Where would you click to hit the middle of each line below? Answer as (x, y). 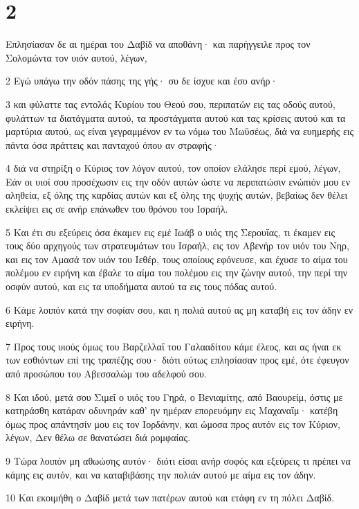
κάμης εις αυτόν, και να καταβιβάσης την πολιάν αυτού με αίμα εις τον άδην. (161, 474)
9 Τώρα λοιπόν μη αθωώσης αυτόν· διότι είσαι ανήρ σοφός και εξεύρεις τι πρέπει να (178, 460)
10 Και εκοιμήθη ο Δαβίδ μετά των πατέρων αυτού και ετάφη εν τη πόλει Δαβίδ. (170, 498)
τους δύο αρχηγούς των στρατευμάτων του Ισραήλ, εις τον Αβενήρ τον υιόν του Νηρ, (177, 245)
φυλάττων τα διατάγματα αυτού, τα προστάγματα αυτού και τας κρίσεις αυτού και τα (176, 117)
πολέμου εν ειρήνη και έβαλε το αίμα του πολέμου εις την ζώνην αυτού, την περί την (177, 273)
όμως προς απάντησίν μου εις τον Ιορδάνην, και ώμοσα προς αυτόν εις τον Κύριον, (173, 423)
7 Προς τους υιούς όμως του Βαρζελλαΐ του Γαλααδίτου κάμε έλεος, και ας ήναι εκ (174, 346)
